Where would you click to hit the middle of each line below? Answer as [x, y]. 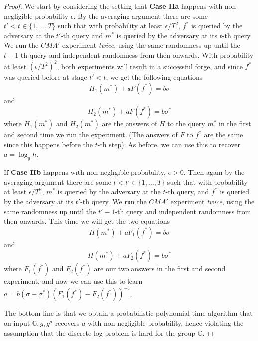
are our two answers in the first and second [160, 268]
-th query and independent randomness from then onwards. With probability [136, 55]
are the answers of [129, 123]
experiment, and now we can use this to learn [73, 281]
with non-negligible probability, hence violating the [166, 323]
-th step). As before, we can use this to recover [169, 144]
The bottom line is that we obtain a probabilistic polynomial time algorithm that [128, 313]
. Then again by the [214, 172]
